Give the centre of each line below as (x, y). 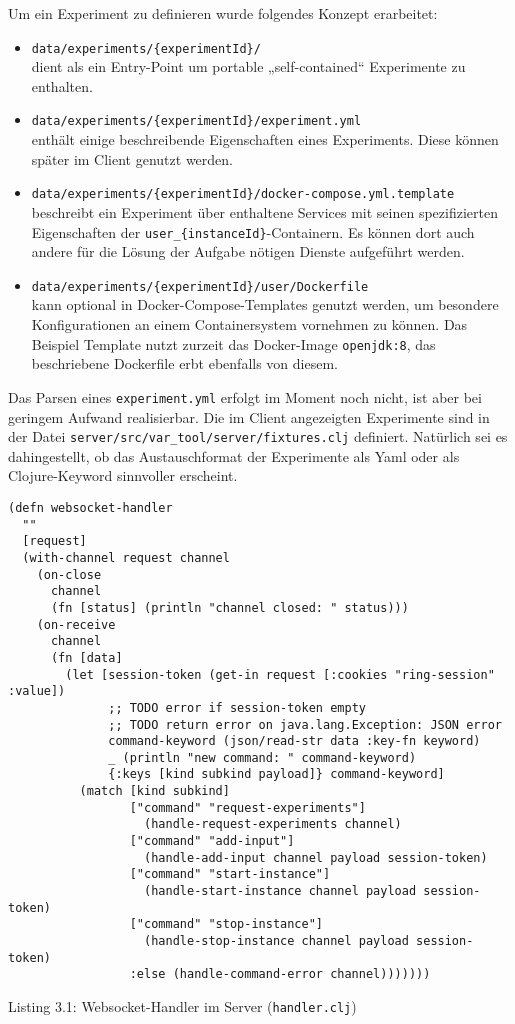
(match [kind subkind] (154, 791)
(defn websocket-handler (90, 507)
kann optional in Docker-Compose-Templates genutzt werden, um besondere (265, 304)
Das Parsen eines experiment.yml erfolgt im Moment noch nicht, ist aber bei (245, 396)
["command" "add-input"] (212, 841)
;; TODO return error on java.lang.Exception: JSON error (305, 724)
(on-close (69, 574)
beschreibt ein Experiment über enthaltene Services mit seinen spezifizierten (264, 211)
